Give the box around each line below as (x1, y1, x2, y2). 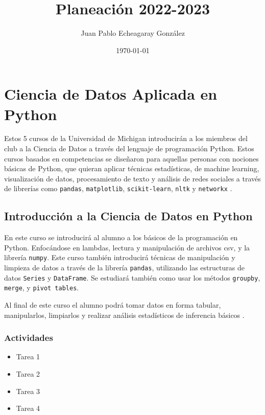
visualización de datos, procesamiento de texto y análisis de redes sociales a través (4, 173, 261, 183)
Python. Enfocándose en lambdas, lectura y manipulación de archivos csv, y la (4, 242, 250, 252)
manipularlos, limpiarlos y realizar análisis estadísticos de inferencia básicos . (4, 309, 245, 320)
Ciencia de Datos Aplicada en (4, 83, 218, 104)
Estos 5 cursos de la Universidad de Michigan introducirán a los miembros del (4, 133, 248, 144)
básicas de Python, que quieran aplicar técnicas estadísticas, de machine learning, (4, 163, 259, 174)
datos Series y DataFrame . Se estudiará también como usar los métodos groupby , (4, 272, 260, 283)
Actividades (4, 331, 53, 344)
